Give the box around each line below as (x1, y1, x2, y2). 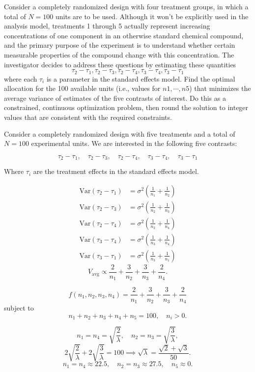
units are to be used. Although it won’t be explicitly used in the (55, 11, 249, 21)
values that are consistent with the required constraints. (4, 112, 172, 122)
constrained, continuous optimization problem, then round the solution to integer (4, 102, 249, 113)
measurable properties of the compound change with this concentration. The (4, 49, 234, 59)
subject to (4, 303, 34, 313)
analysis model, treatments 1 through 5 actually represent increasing (4, 21, 210, 31)
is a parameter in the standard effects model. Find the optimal (46, 73, 235, 84)
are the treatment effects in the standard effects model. (33, 166, 199, 176)
